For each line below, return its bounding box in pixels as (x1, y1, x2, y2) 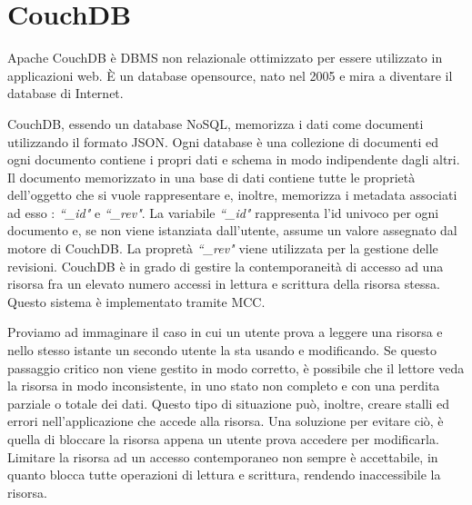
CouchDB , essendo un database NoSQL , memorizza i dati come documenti (7, 114, 424, 133)
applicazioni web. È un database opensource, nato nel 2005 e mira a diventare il (7, 65, 453, 84)
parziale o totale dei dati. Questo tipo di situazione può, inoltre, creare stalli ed (7, 393, 450, 412)
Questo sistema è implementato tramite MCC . (7, 292, 266, 311)
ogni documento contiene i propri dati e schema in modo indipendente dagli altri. (7, 150, 460, 169)
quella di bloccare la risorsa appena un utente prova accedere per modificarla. (7, 430, 439, 448)
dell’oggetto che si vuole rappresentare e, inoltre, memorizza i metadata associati (7, 185, 457, 204)
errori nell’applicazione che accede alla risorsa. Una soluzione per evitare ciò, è (7, 411, 444, 431)
